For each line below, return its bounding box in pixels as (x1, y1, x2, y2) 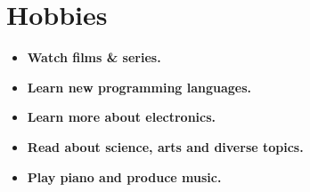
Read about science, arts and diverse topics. (27, 137, 304, 156)
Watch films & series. (27, 48, 161, 67)
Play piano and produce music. (27, 167, 222, 186)
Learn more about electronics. (27, 108, 216, 126)
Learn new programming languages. (27, 77, 252, 96)
